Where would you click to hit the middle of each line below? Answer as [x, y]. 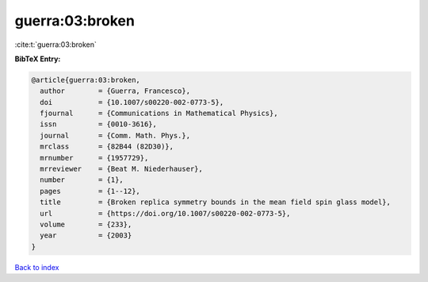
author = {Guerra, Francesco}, [115, 91]
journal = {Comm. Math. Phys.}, [115, 135]
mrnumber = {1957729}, [94, 158]
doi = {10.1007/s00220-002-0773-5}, [132, 102]
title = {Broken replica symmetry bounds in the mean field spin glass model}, [216, 202]
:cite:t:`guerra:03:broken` [55, 44]
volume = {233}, [86, 224]
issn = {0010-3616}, [99, 124]
